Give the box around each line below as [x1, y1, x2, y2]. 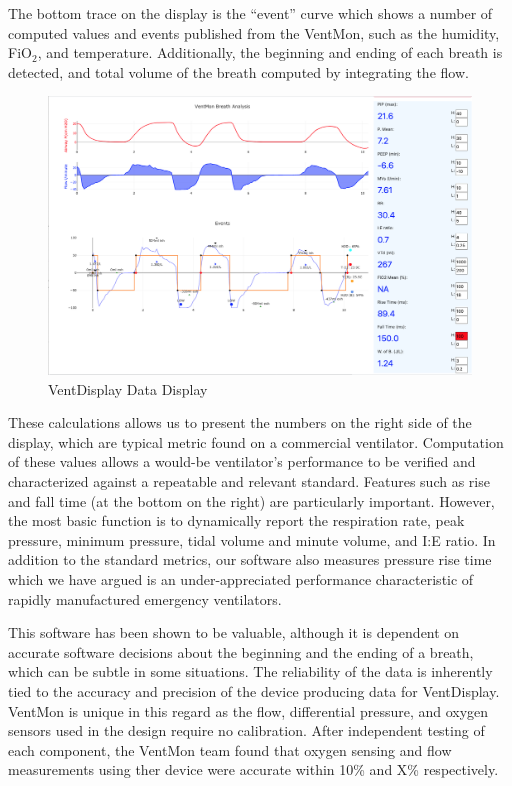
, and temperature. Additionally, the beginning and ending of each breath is [37, 42, 503, 63]
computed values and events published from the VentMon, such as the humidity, [8, 22, 500, 43]
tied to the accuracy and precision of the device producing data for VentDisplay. [8, 680, 500, 701]
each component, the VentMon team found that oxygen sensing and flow [8, 739, 452, 760]
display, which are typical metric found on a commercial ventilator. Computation [8, 431, 504, 452]
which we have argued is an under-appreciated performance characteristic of [8, 568, 474, 589]
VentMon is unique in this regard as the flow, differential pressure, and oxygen [8, 700, 489, 721]
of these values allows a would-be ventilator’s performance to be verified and [8, 451, 476, 472]
